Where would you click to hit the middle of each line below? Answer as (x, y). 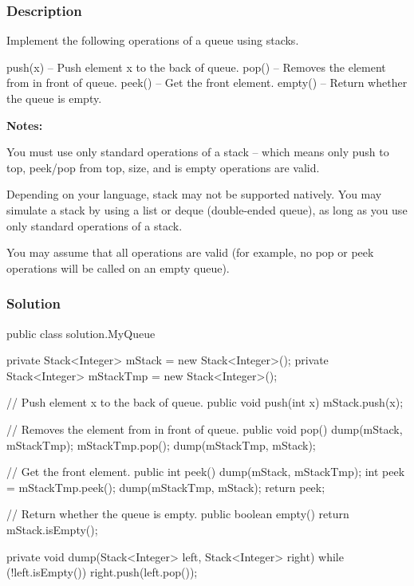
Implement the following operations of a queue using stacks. (153, 40)
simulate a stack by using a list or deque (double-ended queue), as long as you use (207, 209)
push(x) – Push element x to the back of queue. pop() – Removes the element (196, 67)
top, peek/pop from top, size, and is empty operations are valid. (163, 167)
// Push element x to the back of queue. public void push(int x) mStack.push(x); (205, 402)
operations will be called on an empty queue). (118, 267)
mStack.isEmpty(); (52, 529)
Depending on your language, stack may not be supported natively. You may (194, 194)
